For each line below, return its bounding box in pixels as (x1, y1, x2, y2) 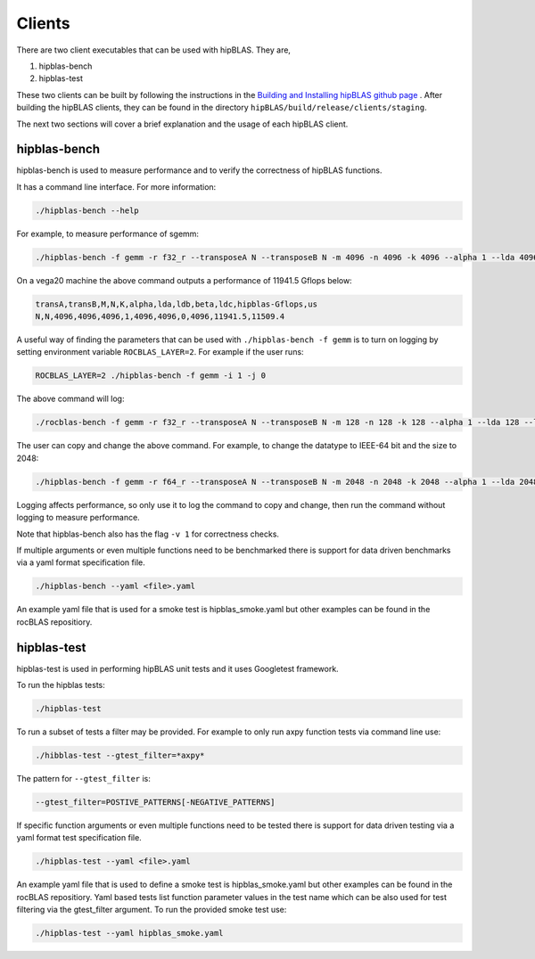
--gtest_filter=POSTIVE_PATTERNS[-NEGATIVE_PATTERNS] (35, 797, 276, 807)
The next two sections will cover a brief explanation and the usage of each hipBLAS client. (16, 119, 349, 129)
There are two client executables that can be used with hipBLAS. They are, (16, 45, 292, 55)
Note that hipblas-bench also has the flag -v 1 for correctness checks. (16, 529, 280, 539)
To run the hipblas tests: (16, 680, 106, 690)
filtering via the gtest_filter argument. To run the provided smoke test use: (16, 905, 287, 915)
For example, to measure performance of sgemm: (16, 228, 200, 239)
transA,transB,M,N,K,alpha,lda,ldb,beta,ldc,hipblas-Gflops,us (35, 299, 318, 309)
